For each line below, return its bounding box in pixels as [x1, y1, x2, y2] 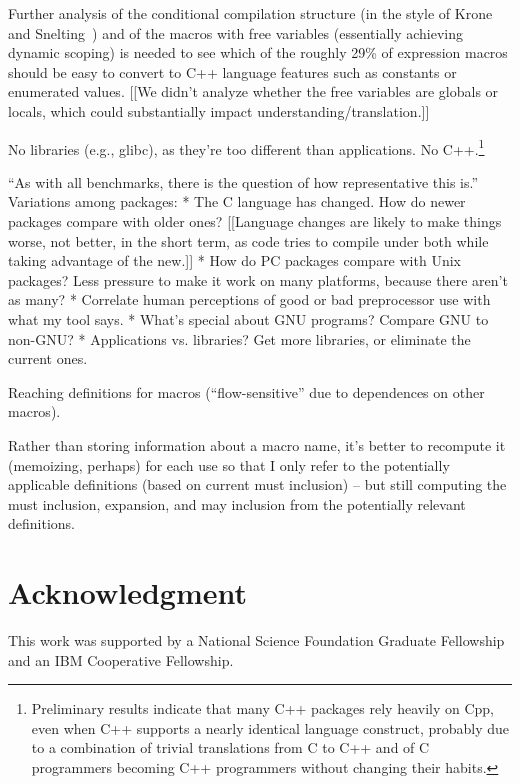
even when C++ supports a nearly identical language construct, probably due [31, 717, 509, 738]
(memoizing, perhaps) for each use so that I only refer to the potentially [8, 454, 450, 475]
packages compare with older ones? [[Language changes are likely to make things [8, 211, 502, 231]
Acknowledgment [8, 572, 247, 613]
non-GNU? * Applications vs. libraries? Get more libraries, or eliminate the [8, 328, 471, 349]
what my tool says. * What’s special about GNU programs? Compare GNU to [8, 308, 489, 329]
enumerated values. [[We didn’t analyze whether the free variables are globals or [8, 81, 499, 102]
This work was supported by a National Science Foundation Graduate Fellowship [8, 630, 505, 651]
